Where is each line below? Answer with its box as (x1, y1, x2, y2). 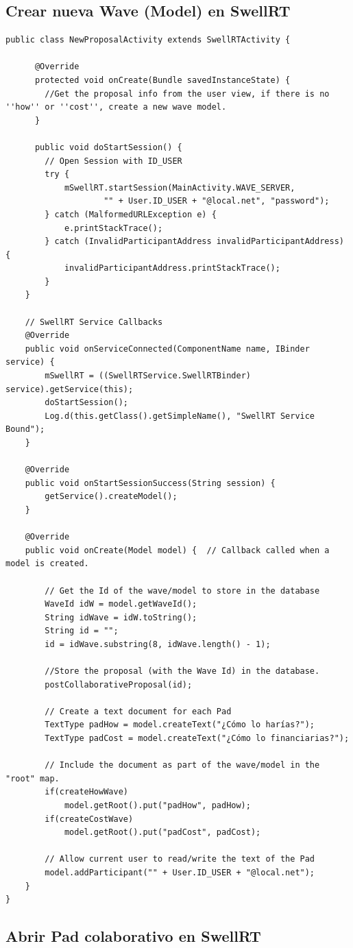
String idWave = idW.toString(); (45, 612, 197, 622)
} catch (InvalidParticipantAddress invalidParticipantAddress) (45, 236, 344, 247)
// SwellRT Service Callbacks (25, 317, 163, 327)
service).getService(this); (5, 384, 134, 394)
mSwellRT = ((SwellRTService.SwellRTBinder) (45, 371, 251, 381)
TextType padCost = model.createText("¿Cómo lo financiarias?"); (45, 733, 350, 744)
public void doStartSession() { (34, 142, 182, 152)
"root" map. (5, 773, 60, 783)
